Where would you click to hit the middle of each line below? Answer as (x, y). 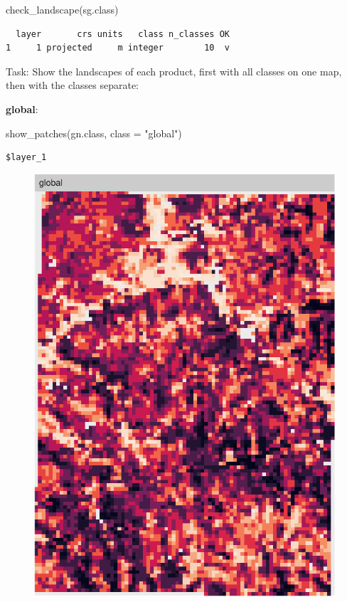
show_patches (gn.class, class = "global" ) (94, 133)
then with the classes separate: (72, 85)
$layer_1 (26, 158)
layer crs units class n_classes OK (123, 34)
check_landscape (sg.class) (62, 9)
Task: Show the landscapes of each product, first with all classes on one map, (174, 71)
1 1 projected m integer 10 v (118, 48)
